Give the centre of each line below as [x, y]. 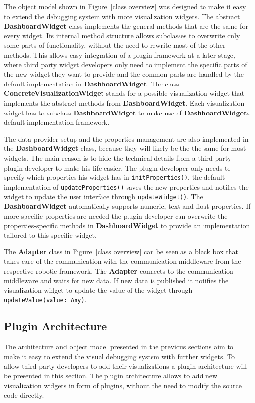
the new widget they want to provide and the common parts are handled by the [124, 74]
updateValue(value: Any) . [45, 300]
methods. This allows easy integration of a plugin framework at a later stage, [120, 54]
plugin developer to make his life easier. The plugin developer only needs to [117, 167]
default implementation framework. [57, 122]
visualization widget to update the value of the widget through [98, 290]
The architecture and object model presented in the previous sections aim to [119, 347]
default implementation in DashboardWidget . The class [91, 83]
